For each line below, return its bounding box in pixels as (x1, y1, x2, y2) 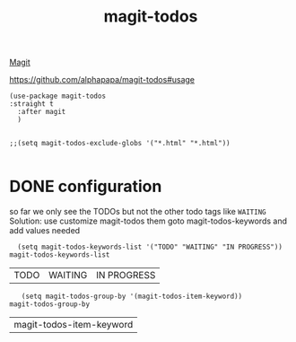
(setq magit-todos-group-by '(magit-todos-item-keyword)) (21, 292, 243, 302)
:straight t (9, 100, 54, 109)
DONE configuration (9, 177, 162, 197)
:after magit (17, 108, 66, 117)
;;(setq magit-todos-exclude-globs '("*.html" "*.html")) (9, 139, 231, 148)
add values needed (9, 225, 81, 236)
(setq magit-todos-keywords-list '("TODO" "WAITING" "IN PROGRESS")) (17, 242, 283, 252)
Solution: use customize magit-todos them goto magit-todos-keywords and (9, 215, 288, 226)
